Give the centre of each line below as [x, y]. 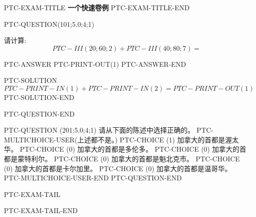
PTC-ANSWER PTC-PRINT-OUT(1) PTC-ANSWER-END [95, 64]
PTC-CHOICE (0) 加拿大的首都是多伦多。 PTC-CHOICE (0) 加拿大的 [129, 149]
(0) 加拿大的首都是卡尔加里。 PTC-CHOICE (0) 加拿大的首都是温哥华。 [118, 168]
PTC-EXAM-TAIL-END [41, 210]
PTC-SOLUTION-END [39, 97]
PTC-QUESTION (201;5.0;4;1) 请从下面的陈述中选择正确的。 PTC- [109, 130]
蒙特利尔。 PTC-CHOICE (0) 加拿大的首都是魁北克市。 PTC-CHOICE [128, 158]
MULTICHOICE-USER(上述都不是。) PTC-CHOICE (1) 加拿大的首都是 [115, 139]
